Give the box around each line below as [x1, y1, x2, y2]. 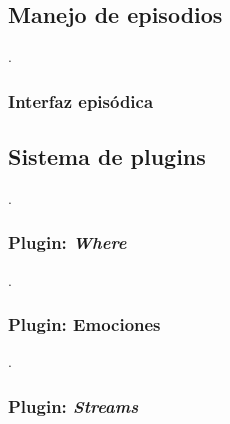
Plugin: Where [8, 230, 127, 255]
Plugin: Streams [8, 393, 139, 418]
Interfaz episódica [8, 88, 154, 113]
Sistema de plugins [8, 141, 206, 172]
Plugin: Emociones [8, 312, 161, 337]
